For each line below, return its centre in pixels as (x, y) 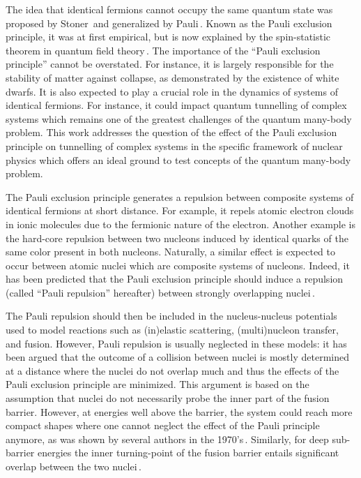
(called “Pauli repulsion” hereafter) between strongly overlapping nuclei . (160, 292)
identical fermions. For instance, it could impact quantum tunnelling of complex (176, 105)
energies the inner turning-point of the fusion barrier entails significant (189, 453)
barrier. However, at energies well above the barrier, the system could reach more (179, 411)
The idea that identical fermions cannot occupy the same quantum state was (169, 9)
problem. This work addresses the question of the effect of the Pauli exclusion (171, 132)
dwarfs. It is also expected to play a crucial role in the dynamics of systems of (172, 91)
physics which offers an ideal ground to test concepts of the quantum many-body (178, 159)
